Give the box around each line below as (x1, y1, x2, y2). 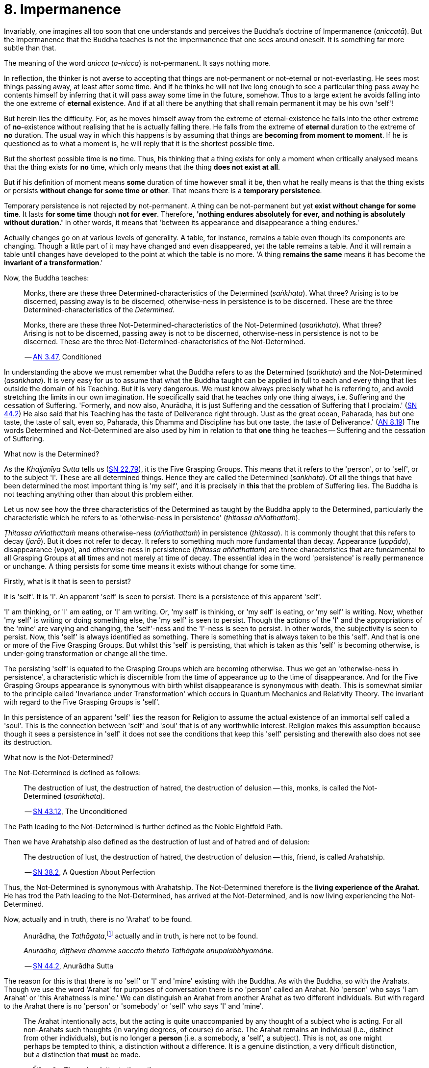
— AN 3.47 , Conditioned (25, 352, 102, 361)
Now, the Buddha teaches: (4, 273, 89, 282)
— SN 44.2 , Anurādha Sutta (25, 962, 114, 970)
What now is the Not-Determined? (4, 753, 114, 762)
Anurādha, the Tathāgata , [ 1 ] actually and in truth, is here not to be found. (24, 930, 258, 940)
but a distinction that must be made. (24, 1050, 141, 1059)
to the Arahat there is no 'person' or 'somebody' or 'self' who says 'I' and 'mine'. (4, 1002, 263, 1011)
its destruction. (4, 737, 52, 746)
